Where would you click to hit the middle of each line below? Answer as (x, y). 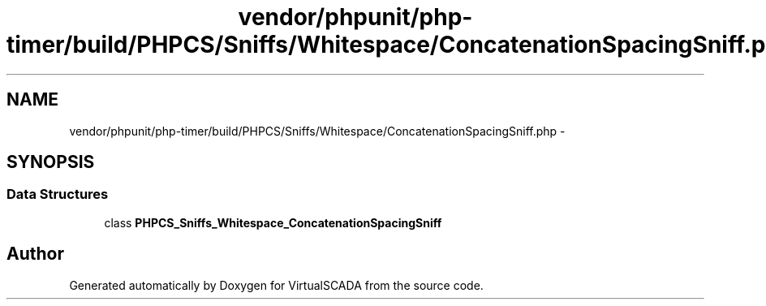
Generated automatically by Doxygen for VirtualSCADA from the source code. (276, 285)
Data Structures (58, 194)
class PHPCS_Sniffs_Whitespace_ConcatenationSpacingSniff (273, 222)
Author (35, 254)
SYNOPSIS (51, 162)
